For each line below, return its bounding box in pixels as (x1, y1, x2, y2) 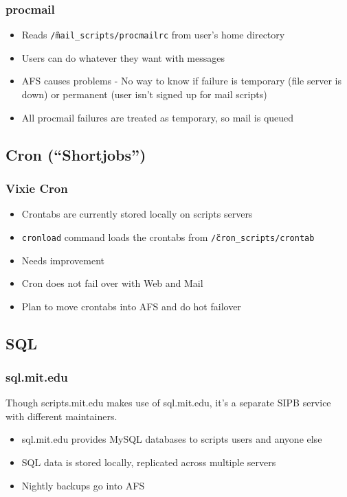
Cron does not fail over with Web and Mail (21, 276, 203, 290)
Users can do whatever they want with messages (21, 50, 225, 65)
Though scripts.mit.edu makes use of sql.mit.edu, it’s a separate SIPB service (5, 395, 331, 410)
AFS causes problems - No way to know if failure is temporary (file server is (21, 73, 342, 88)
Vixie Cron (5, 179, 68, 196)
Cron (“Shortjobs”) (5, 143, 146, 165)
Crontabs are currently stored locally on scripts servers (21, 207, 253, 221)
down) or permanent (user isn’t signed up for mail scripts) (21, 87, 267, 102)
